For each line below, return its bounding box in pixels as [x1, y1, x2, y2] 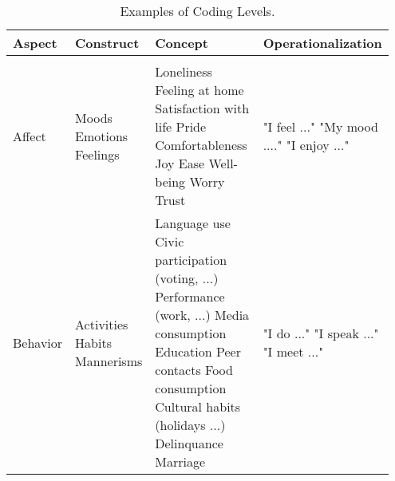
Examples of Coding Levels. [120, 2, 275, 20]
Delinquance [155, 434, 223, 452]
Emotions [75, 126, 128, 145]
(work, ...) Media [155, 306, 250, 324]
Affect [13, 126, 46, 145]
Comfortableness [155, 136, 247, 154]
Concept [155, 34, 208, 52]
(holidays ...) [155, 416, 226, 434]
